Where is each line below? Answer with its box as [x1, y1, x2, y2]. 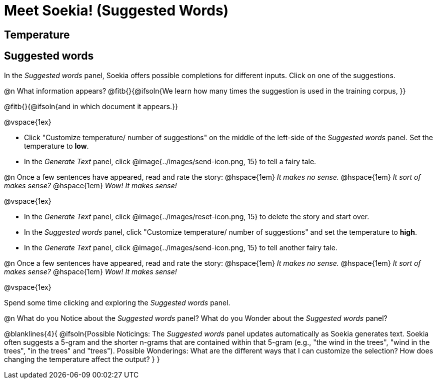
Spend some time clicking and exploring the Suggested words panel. [4, 298, 230, 307]
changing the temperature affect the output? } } [4, 354, 160, 363]
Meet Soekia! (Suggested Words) [4, 2, 229, 19]
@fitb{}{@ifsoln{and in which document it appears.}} [4, 102, 178, 111]
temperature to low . [24, 141, 89, 150]
